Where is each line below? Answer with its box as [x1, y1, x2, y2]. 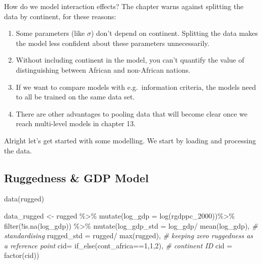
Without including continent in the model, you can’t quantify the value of [16, 55, 244, 65]
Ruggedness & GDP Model [4, 170, 149, 185]
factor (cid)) [4, 250, 39, 260]
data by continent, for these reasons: [4, 11, 116, 21]
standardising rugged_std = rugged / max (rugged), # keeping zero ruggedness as [4, 230, 253, 241]
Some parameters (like [16, 28, 85, 38]
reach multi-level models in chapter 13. [16, 118, 136, 129]
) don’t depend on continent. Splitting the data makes [91, 28, 258, 38]
